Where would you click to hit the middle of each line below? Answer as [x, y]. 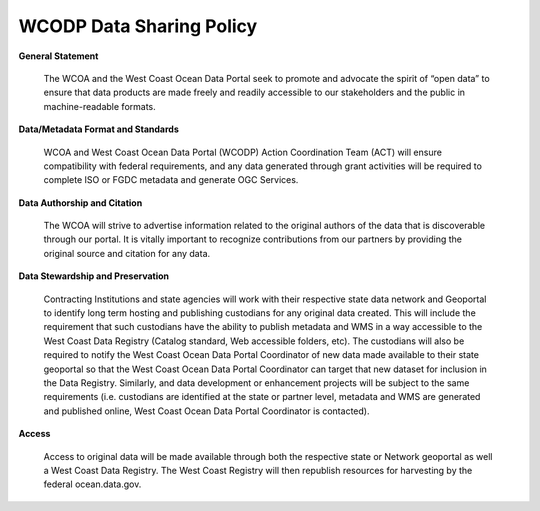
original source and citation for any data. [127, 253]
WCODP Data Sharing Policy [138, 26]
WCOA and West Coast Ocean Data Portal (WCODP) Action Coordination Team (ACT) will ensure [242, 152]
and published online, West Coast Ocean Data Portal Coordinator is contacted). [206, 411]
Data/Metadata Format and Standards [99, 129]
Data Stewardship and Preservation [94, 276]
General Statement [58, 56]
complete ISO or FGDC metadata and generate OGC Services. [171, 180]
